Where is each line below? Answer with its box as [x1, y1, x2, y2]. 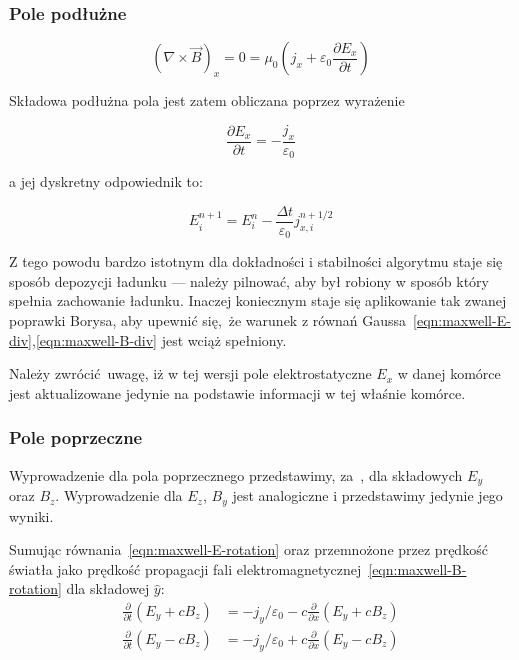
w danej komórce [397, 363, 501, 384]
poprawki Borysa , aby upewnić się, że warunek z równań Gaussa [9, 310, 407, 331]
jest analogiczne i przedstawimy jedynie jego [232, 485, 503, 506]
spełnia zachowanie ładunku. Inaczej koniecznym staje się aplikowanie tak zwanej [9, 290, 507, 311]
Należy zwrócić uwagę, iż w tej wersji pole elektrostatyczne [9, 363, 372, 384]
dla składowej [66, 578, 150, 599]
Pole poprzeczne [9, 425, 143, 450]
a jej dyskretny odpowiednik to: [9, 171, 203, 192]
